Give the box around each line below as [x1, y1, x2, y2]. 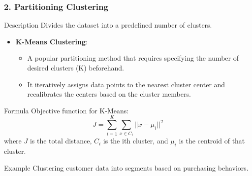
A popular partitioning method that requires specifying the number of [27, 53, 239, 63]
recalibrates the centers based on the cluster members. [27, 89, 191, 99]
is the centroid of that [179, 136, 245, 146]
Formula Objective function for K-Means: [4, 105, 129, 115]
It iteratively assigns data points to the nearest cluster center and [27, 79, 225, 89]
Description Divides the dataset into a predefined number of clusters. [4, 20, 212, 30]
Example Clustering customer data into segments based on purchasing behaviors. [4, 162, 249, 173]
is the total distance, [30, 136, 92, 146]
